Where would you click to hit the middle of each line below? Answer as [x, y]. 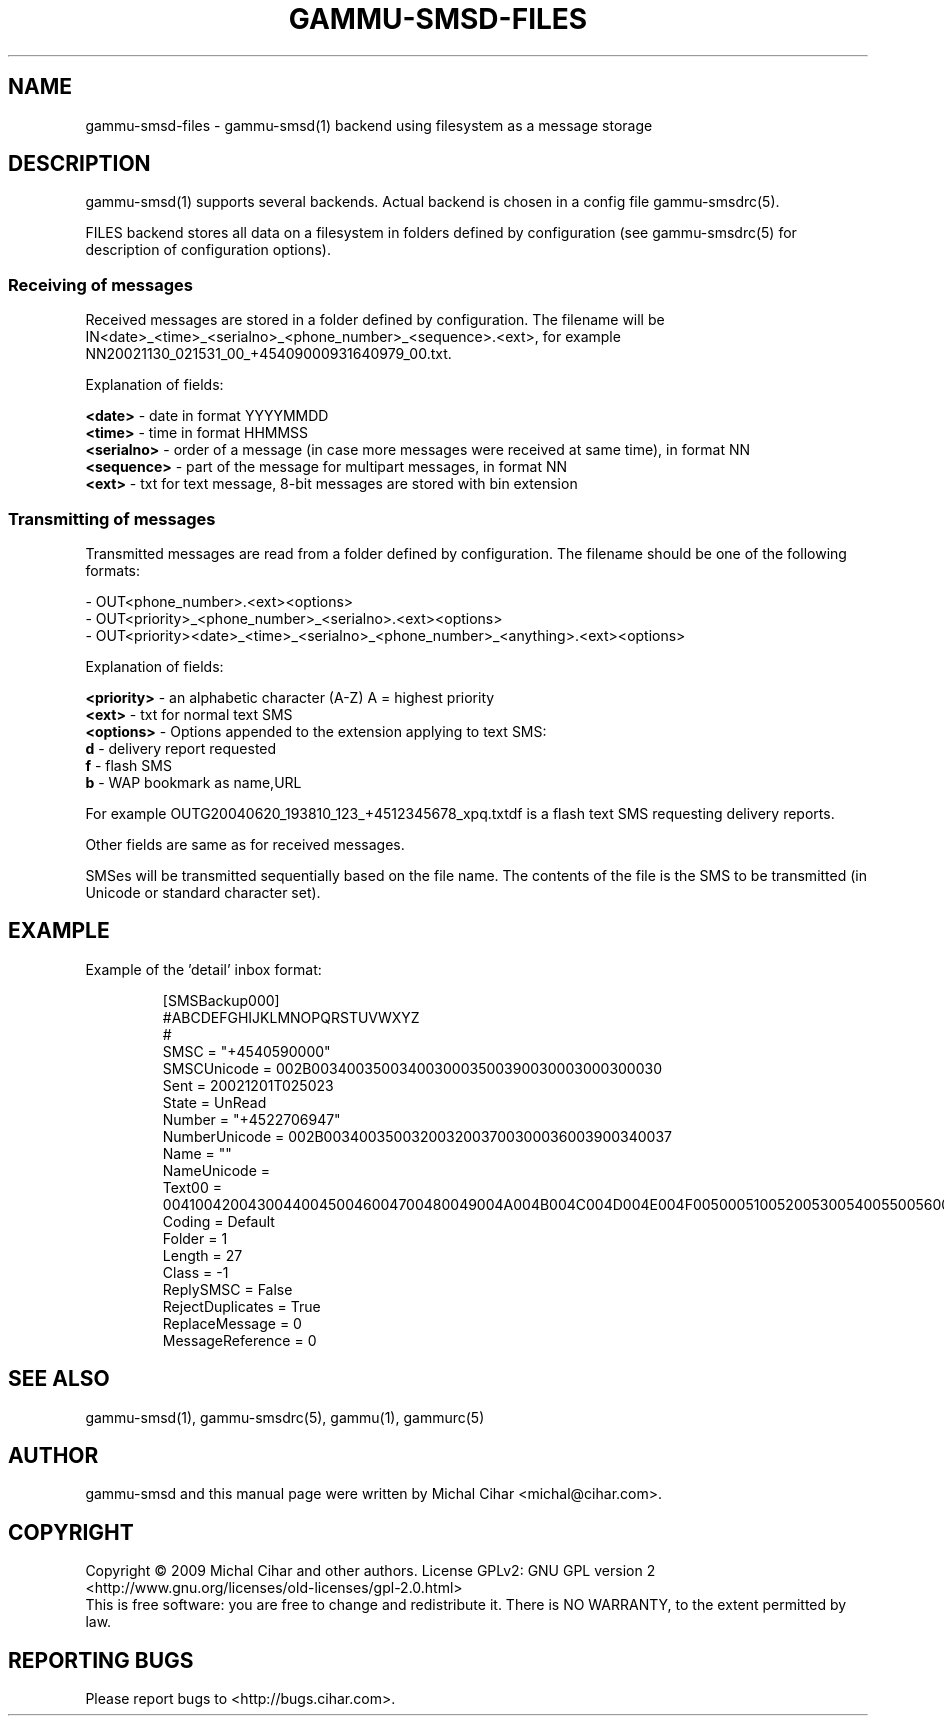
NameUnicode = [216, 1170]
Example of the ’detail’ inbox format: [203, 969]
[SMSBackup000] [221, 1000]
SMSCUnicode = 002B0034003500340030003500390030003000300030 [412, 1068]
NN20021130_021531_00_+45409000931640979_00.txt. [268, 354]
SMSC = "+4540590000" [246, 1051]
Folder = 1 [195, 1238]
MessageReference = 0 [239, 1340]
